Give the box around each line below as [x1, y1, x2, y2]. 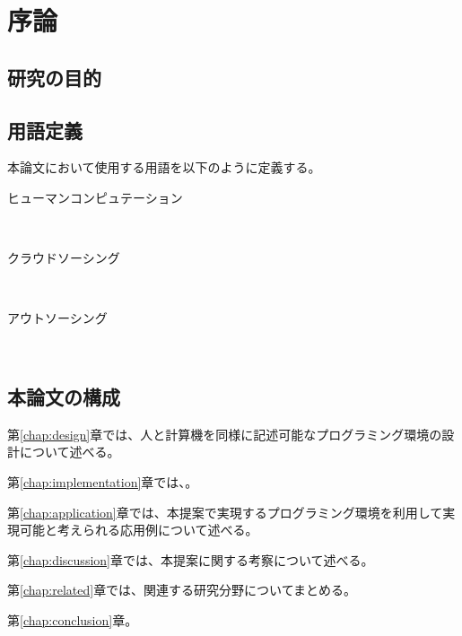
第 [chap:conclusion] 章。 [7, 610, 138, 629]
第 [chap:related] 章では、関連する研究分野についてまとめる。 [7, 580, 357, 599]
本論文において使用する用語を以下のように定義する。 [7, 158, 321, 177]
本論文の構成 [7, 382, 120, 410]
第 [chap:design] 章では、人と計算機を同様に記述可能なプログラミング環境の [7, 424, 442, 443]
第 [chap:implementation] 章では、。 [7, 472, 198, 491]
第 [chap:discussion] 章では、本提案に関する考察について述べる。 [7, 550, 374, 569]
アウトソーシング [7, 309, 108, 327]
